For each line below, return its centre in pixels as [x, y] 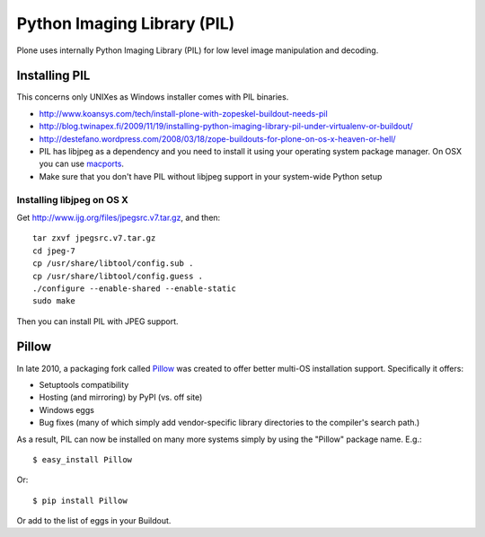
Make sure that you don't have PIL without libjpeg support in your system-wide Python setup [211, 176]
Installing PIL [53, 76]
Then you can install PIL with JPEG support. [97, 321]
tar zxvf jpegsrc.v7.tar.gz [94, 238]
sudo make [54, 301]
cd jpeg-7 [54, 251]
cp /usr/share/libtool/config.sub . [113, 264]
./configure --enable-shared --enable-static [135, 288]
